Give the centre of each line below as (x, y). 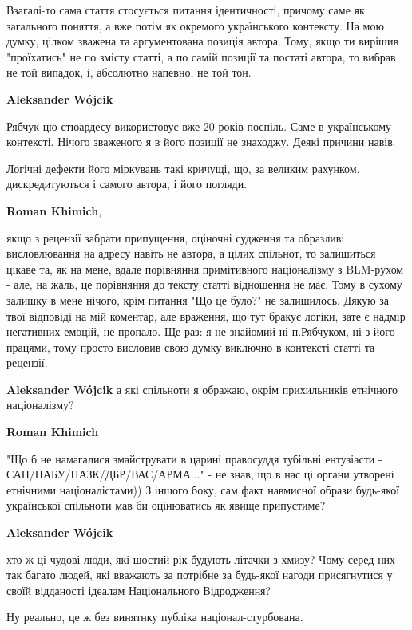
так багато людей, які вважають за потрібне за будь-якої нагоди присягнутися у (200, 575)
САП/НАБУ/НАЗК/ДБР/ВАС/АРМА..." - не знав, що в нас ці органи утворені (200, 474)
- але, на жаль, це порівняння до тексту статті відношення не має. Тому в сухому (204, 284)
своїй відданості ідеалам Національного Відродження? (139, 590)
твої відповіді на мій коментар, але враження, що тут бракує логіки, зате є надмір (206, 315)
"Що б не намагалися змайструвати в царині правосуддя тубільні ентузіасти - (194, 458)
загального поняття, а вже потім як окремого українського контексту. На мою (195, 25)
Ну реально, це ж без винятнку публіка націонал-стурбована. (155, 617)
